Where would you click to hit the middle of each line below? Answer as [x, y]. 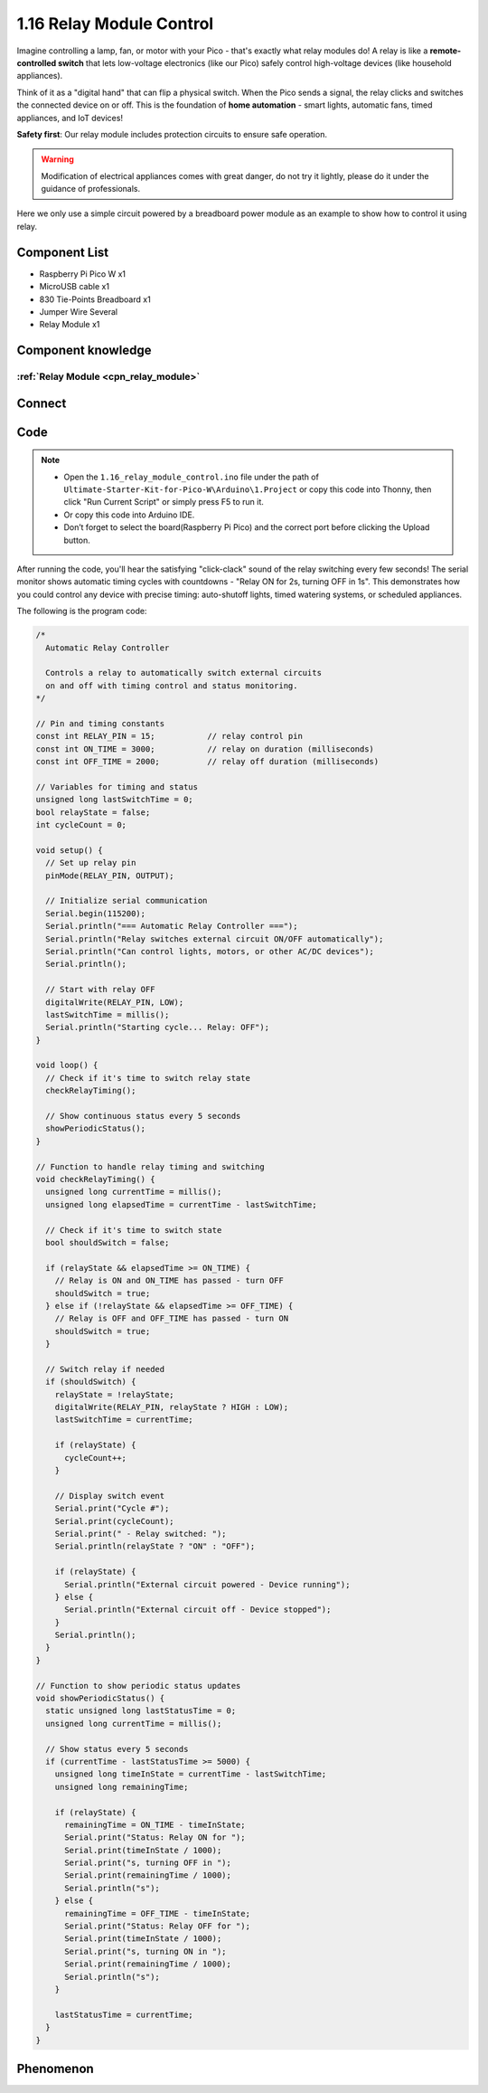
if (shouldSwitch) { [91, 1382]
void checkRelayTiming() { [95, 1179]
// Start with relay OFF [100, 990]
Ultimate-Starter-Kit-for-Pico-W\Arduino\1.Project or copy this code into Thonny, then [248, 489]
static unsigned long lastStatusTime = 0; [141, 1711]
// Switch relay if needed [105, 1369]
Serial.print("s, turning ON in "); [145, 1951]
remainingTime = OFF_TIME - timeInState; [157, 1913]
